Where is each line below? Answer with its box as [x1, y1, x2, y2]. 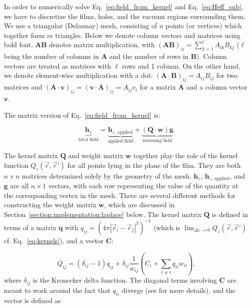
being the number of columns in [4, 51, 99, 61]
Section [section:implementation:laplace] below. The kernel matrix [4, 209, 202, 219]
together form [4, 30, 45, 40]
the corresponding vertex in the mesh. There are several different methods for [4, 190, 236, 200]
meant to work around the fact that [4, 285, 111, 295]
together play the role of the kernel [133, 150, 238, 161]
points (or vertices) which [165, 20, 242, 31]
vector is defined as [4, 295, 61, 305]
